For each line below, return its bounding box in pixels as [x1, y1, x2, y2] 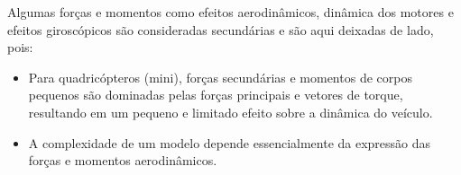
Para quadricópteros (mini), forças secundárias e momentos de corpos [28, 67, 412, 86]
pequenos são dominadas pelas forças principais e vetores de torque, [28, 85, 403, 104]
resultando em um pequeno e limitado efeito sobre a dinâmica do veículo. [28, 102, 433, 121]
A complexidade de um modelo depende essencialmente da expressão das [28, 133, 431, 152]
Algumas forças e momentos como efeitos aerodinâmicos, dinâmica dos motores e [7, 3, 454, 21]
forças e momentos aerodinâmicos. [28, 151, 217, 170]
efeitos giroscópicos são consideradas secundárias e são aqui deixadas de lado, [7, 20, 434, 39]
